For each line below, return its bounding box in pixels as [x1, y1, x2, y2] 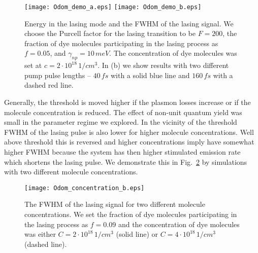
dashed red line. [24, 80, 74, 90]
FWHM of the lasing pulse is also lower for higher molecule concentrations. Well [4, 126, 254, 137]
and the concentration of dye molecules [118, 219, 240, 229]
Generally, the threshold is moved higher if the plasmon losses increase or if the [4, 97, 251, 107]
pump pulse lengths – [24, 69, 91, 80]
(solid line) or [116, 229, 158, 239]
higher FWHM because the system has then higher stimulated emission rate [4, 146, 241, 157]
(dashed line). [24, 238, 67, 249]
